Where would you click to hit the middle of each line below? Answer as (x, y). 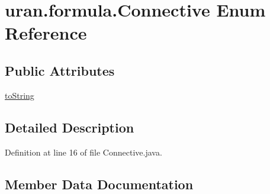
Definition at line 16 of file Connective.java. (83, 152)
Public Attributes (60, 70)
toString (20, 95)
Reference (46, 33)
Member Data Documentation (99, 184)
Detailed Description (70, 127)
